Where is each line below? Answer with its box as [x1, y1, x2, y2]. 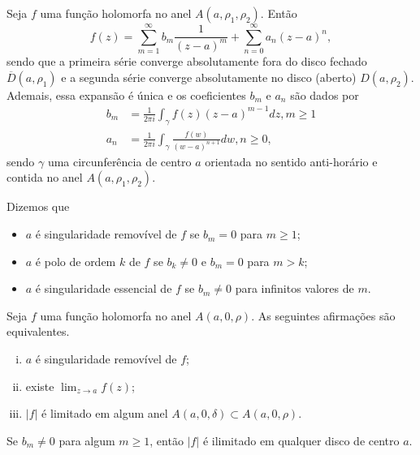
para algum [58, 431, 115, 449]
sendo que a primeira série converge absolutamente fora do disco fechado [6, 53, 367, 70]
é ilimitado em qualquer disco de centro [202, 431, 400, 449]
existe [25, 377, 54, 394]
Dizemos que [6, 198, 70, 215]
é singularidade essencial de [35, 280, 172, 297]
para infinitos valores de [235, 280, 354, 297]
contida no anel [6, 169, 83, 186]
